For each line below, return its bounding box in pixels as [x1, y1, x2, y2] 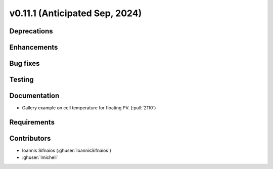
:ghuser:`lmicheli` [22, 154, 58, 160]
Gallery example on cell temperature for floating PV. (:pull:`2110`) [22, 105, 156, 111]
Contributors [9, 134, 51, 143]
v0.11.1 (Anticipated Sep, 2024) [9, 8, 142, 19]
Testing [9, 75, 34, 84]
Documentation [9, 92, 60, 100]
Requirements [9, 118, 55, 126]
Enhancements [9, 43, 58, 52]
